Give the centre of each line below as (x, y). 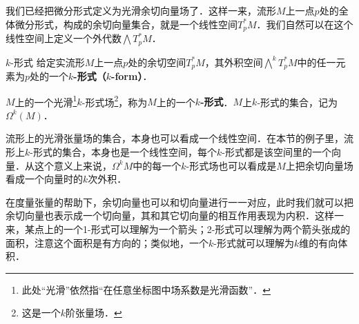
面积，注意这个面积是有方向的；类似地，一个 (107, 242)
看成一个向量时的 (44, 179)
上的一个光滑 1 (46, 101)
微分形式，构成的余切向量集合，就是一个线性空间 (126, 24)
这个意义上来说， (73, 165)
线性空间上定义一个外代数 (64, 38)
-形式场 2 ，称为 (115, 101)
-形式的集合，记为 (298, 102)
